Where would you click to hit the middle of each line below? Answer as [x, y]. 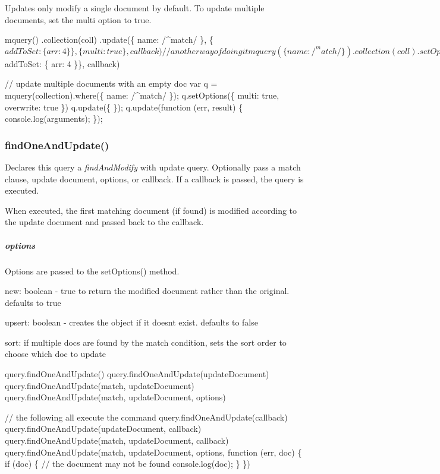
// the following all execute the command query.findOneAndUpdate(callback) [146, 417]
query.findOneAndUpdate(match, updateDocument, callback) [117, 440]
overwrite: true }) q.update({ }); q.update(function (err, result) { [124, 107]
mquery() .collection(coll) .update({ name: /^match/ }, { [109, 39]
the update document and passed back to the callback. [104, 222]
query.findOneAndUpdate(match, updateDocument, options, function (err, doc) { [153, 452]
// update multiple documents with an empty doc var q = [111, 83]
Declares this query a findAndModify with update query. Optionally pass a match [153, 167]
